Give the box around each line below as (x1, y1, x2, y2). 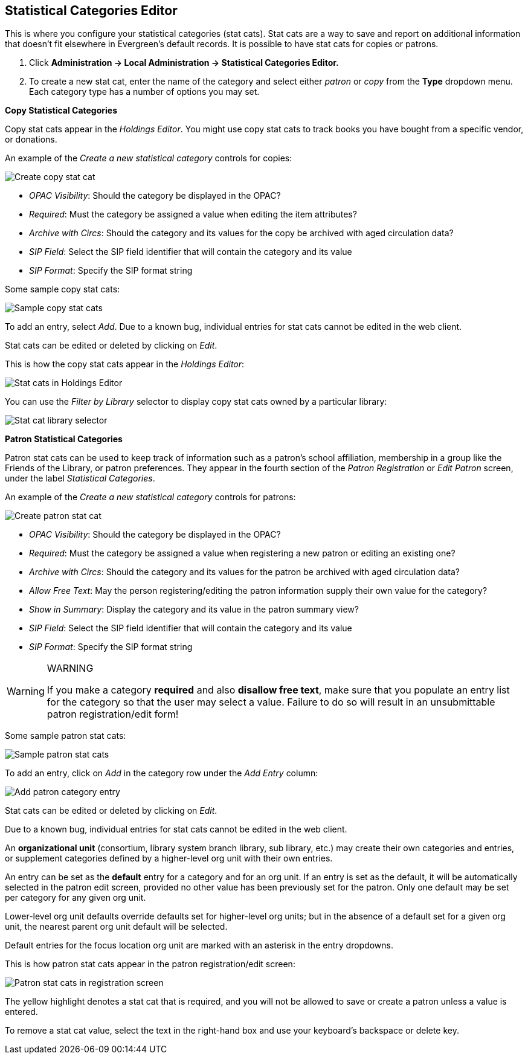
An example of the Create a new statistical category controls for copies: (5, 153, 292, 164)
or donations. (5, 134, 57, 145)
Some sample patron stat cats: (5, 730, 126, 741)
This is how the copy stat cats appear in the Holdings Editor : (5, 359, 245, 370)
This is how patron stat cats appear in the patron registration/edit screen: (5, 959, 295, 970)
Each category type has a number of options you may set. (29, 86, 260, 97)
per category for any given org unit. (5, 892, 146, 903)
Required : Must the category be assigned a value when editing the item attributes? (29, 209, 357, 220)
